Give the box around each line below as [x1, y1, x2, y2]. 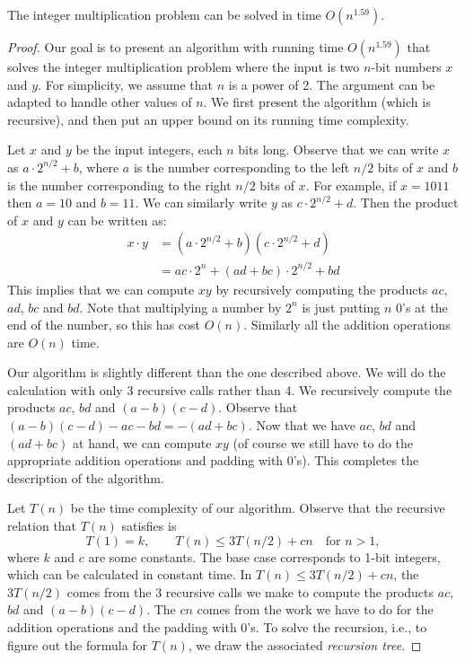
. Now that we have [248, 416, 355, 435]
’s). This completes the [293, 451, 419, 470]
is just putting [302, 297, 381, 316]
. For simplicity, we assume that [38, 75, 214, 93]
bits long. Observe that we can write [238, 140, 439, 159]
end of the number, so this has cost [7, 315, 200, 334]
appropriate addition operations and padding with [7, 451, 284, 470]
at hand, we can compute [73, 433, 212, 452]
